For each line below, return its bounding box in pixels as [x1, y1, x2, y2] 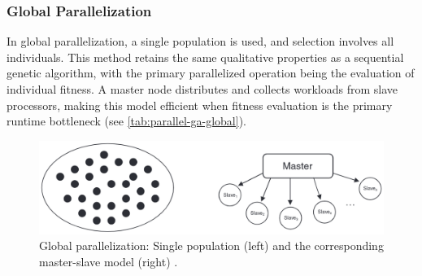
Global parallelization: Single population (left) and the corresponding [39, 237, 384, 254]
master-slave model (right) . [39, 253, 178, 270]
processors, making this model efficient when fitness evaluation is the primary [7, 96, 393, 113]
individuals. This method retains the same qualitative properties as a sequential [7, 48, 404, 65]
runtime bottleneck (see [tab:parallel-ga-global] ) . [7, 112, 246, 129]
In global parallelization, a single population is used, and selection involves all [7, 33, 394, 50]
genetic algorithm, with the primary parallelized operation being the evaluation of [7, 64, 415, 81]
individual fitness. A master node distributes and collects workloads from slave [7, 81, 398, 97]
